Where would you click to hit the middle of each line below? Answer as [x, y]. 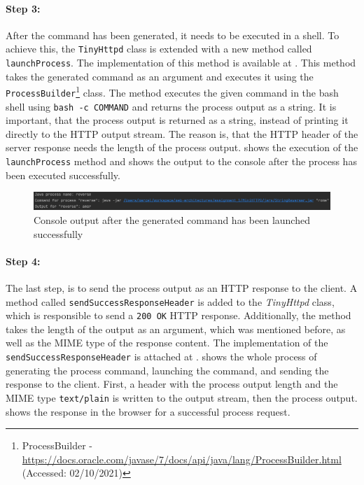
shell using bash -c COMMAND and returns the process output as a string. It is [171, 106]
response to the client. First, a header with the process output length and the [172, 384]
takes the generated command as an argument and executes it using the [160, 76]
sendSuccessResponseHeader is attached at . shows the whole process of [161, 357]
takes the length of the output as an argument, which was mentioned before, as [176, 329]
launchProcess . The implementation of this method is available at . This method [181, 63]
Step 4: [23, 261]
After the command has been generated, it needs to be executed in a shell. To [173, 35]
